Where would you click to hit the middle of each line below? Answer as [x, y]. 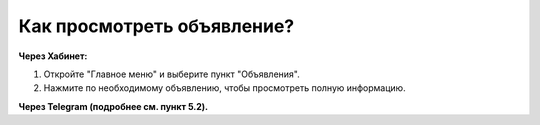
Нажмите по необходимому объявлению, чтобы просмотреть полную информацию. [224, 88]
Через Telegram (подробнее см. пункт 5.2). [113, 106]
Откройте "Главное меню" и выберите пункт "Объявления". [171, 74]
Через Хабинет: [53, 56]
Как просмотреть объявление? [156, 26]
